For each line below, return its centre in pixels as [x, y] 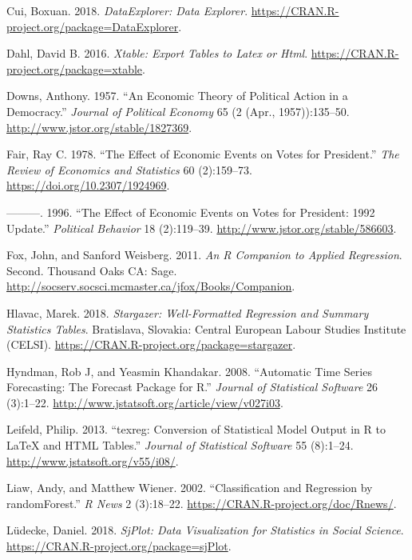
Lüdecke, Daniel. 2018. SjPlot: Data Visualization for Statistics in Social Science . [205, 530]
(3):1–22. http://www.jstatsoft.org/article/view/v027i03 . [145, 402]
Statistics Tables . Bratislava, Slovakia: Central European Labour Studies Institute [206, 328]
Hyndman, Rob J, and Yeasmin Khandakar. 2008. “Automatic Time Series [189, 371]
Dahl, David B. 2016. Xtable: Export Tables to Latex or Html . [157, 53]
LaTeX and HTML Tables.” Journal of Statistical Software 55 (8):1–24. [180, 445]
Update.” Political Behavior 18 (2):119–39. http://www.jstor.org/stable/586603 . [202, 228]
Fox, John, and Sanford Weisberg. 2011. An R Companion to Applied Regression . [204, 255]
